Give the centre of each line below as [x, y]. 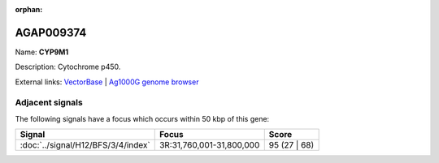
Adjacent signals [49, 103]
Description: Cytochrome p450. [68, 67]
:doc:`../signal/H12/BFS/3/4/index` [85, 145]
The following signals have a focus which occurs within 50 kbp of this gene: [142, 118]
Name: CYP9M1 [42, 52]
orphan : [29, 9]
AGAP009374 [51, 32]
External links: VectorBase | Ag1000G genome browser [107, 82]
